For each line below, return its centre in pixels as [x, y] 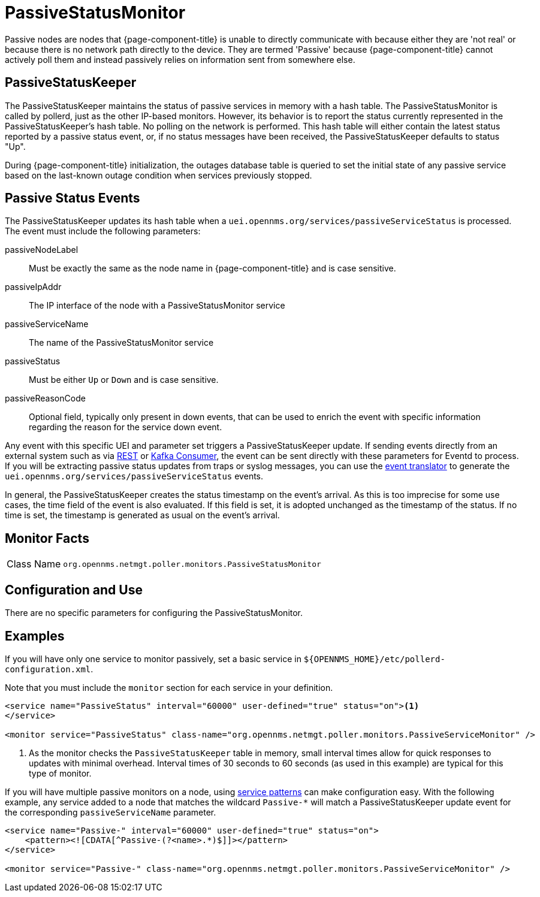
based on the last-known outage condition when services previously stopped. [159, 175]
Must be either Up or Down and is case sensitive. [124, 380]
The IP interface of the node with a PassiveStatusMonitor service [157, 306]
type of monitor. [60, 773]
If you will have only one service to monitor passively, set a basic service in [153, 659]
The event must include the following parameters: [103, 231]
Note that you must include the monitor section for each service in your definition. [169, 687]
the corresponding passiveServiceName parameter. [111, 812]
